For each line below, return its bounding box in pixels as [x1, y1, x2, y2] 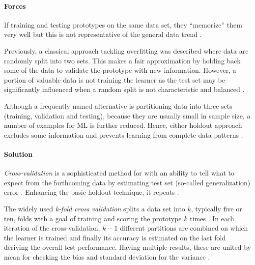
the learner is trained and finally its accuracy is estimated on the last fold [4, 232, 226, 242]
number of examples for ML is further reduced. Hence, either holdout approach [4, 120, 242, 130]
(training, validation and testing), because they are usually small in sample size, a [4, 110, 251, 120]
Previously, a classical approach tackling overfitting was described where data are [4, 45, 249, 56]
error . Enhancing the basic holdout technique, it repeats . [4, 187, 179, 197]
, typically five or [191, 203, 242, 213]
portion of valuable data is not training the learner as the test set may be [4, 74, 226, 85]
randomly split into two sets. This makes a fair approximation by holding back [4, 55, 241, 65]
